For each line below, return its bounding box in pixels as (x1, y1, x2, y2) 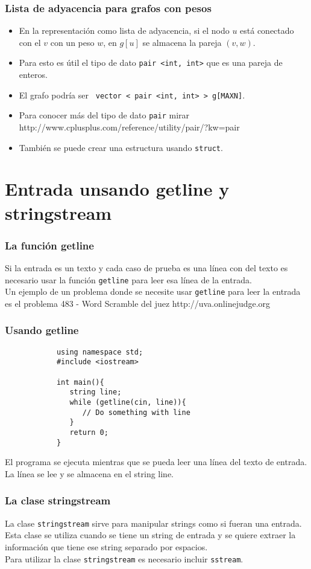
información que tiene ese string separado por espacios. (5, 540, 208, 553)
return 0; (69, 428, 108, 437)
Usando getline (5, 323, 79, 338)
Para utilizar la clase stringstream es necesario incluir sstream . (5, 552, 243, 565)
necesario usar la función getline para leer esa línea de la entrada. (5, 273, 252, 286)
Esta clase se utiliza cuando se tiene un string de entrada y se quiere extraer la (5, 529, 296, 541)
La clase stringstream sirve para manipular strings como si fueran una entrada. (5, 516, 302, 529)
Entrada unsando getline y (5, 176, 230, 201)
